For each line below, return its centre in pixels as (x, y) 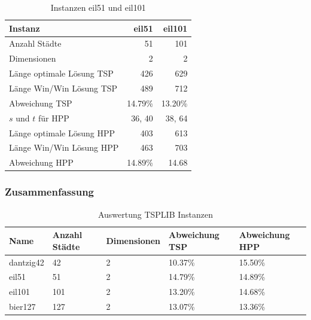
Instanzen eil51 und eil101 (98, 7)
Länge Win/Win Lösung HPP (64, 147)
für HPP (54, 118)
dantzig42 (27, 262)
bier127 (22, 307)
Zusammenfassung (50, 192)
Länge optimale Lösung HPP (62, 132)
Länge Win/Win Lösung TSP (63, 88)
